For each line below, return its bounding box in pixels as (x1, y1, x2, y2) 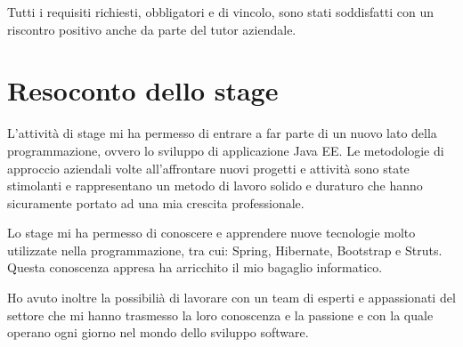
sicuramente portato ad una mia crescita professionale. (7, 193, 305, 212)
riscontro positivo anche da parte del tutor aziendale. (7, 20, 296, 38)
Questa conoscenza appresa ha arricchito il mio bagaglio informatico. (7, 258, 383, 277)
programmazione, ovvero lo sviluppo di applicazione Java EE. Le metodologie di (7, 141, 444, 159)
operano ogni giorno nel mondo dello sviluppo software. (7, 323, 309, 342)
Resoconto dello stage (7, 72, 279, 109)
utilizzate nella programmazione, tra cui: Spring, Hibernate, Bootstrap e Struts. (7, 240, 443, 259)
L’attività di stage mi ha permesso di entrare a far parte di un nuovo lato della (7, 124, 437, 142)
